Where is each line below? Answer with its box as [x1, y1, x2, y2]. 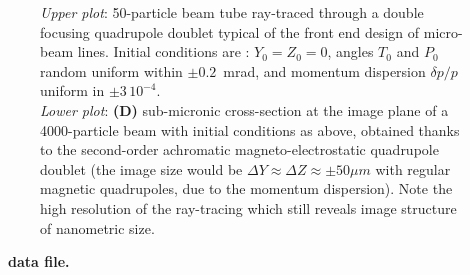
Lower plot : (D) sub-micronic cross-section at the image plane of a [40, 99, 449, 120]
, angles [327, 41, 374, 62]
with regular [375, 158, 451, 179]
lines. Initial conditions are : [77, 41, 250, 62]
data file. [8, 251, 70, 272]
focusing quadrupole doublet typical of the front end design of [40, 21, 420, 42]
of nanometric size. [40, 217, 155, 238]
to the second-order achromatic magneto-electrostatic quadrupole [40, 139, 439, 160]
